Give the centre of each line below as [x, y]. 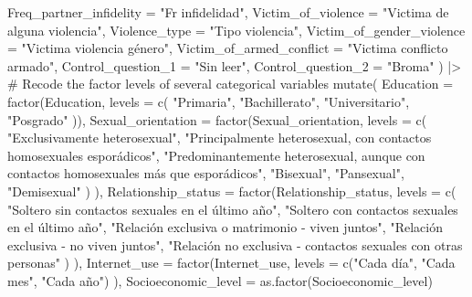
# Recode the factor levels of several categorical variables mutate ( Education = [231, 84]
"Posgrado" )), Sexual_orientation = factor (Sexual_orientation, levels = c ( [217, 119]
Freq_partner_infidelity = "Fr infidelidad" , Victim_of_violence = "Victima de [228, 12]
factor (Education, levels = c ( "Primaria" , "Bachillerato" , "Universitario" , [209, 101]
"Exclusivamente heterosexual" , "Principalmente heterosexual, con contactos [220, 138]
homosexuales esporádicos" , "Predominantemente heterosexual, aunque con [216, 155]
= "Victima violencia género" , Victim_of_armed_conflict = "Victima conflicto [228, 48]
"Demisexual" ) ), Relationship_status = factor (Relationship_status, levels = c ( [232, 191]
